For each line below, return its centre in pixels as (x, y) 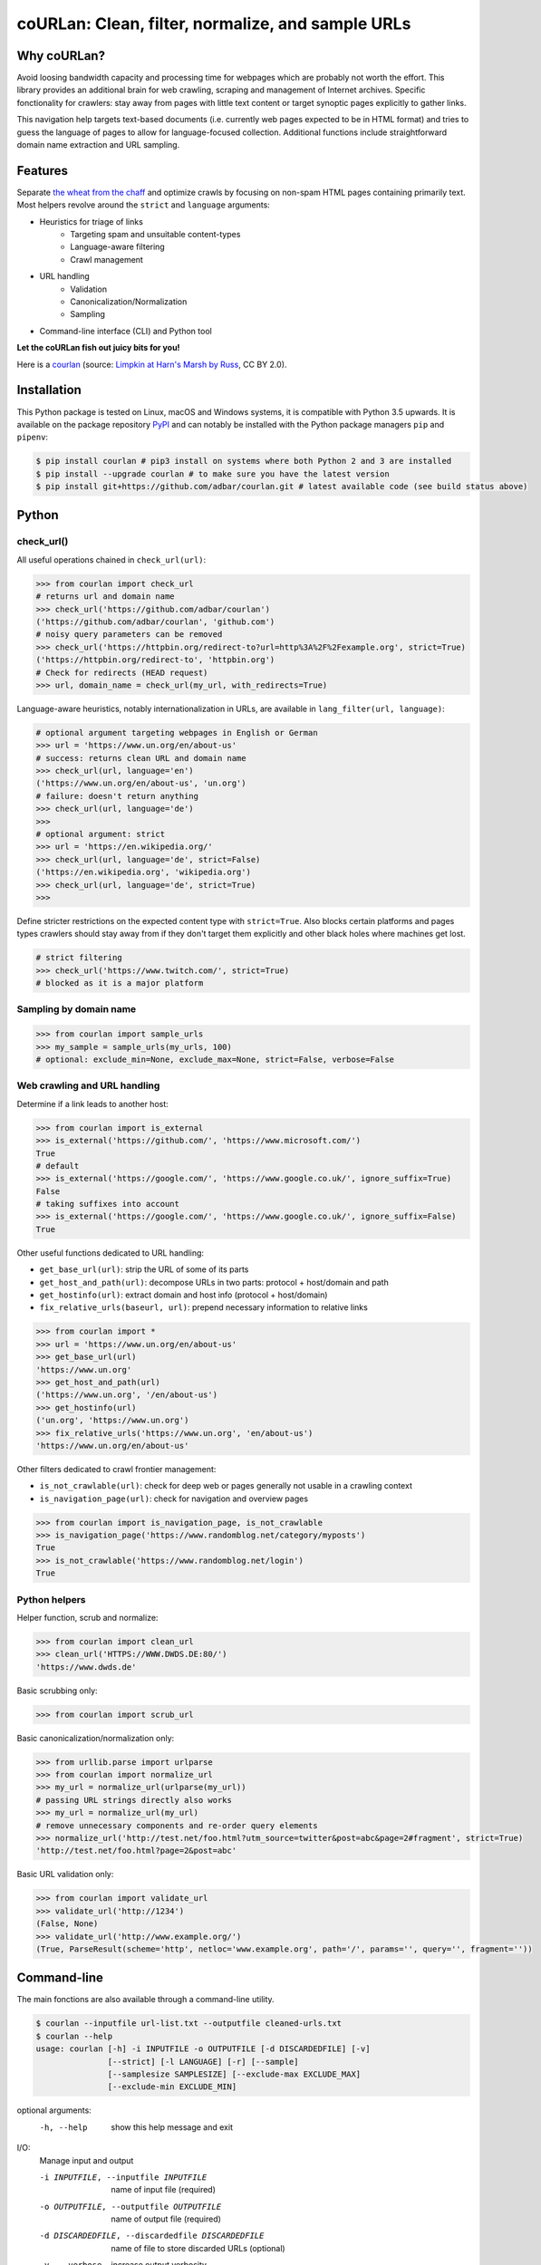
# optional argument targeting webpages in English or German (177, 733)
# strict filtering (79, 958)
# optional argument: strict (101, 834)
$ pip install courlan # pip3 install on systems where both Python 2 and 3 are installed (244, 461)
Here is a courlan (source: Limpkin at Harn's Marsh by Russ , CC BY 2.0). (152, 364)
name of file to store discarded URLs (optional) (198, 2248)
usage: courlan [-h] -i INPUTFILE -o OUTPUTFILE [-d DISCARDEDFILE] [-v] (203, 2049)
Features (42, 171)
